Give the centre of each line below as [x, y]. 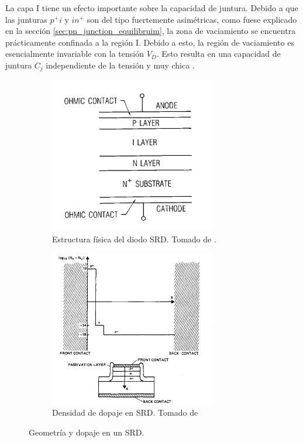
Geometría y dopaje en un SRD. [87, 432]
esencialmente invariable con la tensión [75, 54]
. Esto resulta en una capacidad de [218, 54]
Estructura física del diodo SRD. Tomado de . [134, 239]
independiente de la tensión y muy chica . [120, 65]
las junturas [26, 19]
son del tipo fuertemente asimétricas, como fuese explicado [192, 19]
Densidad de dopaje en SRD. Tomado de [125, 412]
